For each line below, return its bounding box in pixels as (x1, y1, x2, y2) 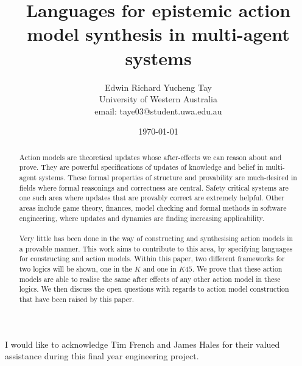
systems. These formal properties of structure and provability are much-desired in (38, 172, 297, 182)
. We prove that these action (192, 263, 283, 273)
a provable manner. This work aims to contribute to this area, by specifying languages (19, 243, 293, 253)
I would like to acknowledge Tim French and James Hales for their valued (5, 337, 280, 350)
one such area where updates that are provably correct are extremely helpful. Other (19, 192, 284, 203)
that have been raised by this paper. (19, 294, 134, 304)
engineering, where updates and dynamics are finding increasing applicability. (19, 213, 265, 223)
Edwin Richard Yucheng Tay (105, 80, 212, 93)
